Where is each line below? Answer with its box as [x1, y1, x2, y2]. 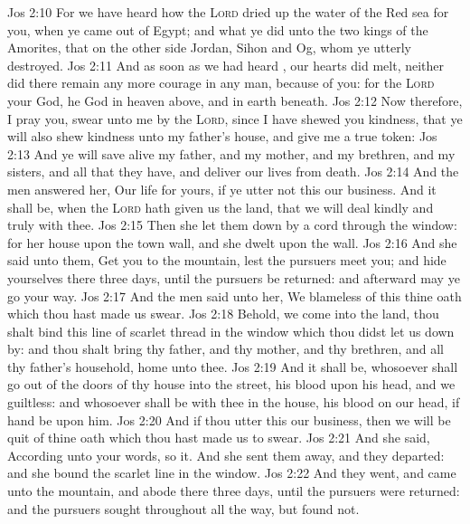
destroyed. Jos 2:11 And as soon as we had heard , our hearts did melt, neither [7, 55, 445, 74]
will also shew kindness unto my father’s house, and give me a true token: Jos [7, 127, 437, 146]
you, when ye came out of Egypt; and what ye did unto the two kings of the [7, 20, 428, 39]
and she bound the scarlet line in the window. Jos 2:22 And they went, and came [7, 463, 456, 482]
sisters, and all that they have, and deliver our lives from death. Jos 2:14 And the [7, 162, 459, 181]
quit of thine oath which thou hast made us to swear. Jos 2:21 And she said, [7, 428, 430, 447]
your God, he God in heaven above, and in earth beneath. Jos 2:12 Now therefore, [7, 91, 463, 110]
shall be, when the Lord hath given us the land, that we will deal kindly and [7, 197, 434, 216]
